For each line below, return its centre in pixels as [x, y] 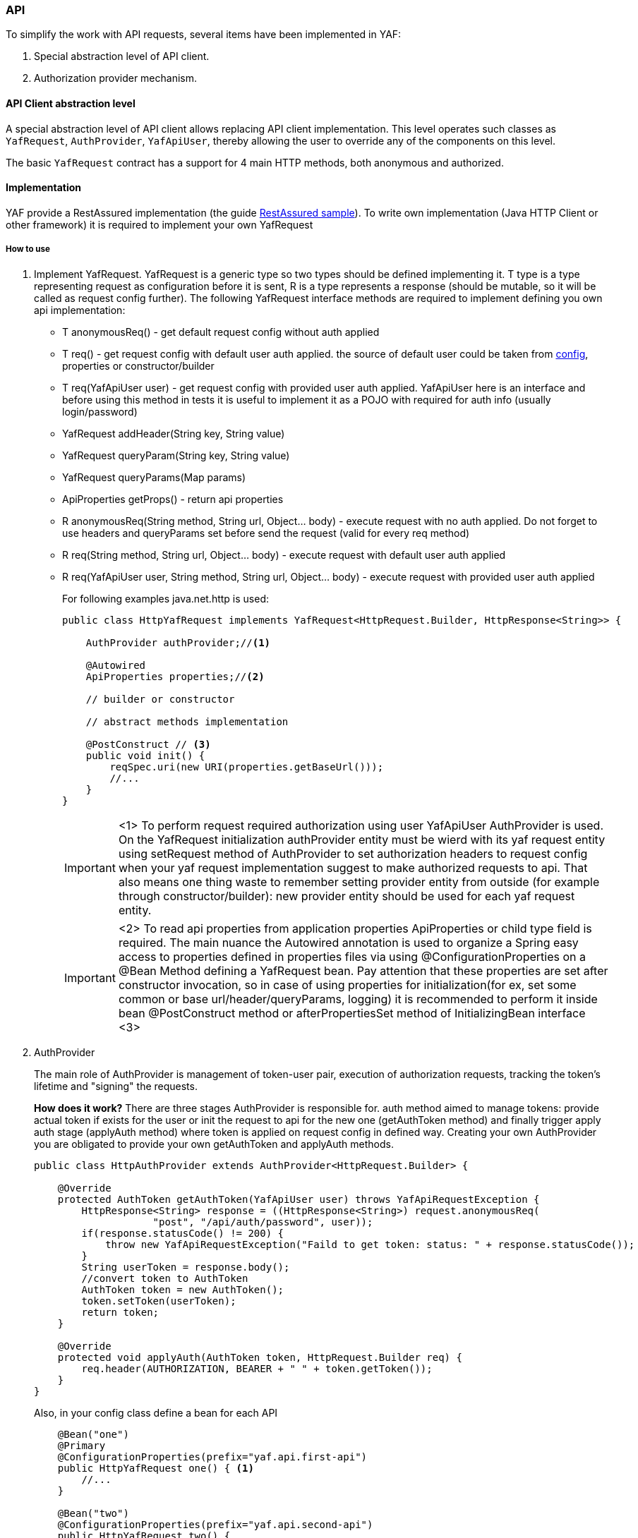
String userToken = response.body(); [186, 1267]
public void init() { [145, 755]
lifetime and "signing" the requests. [116, 1086]
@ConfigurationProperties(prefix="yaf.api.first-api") [212, 1457]
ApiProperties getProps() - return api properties [173, 499]
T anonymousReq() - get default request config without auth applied [221, 332]
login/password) [100, 411]
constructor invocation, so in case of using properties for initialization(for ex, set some [347, 985]
